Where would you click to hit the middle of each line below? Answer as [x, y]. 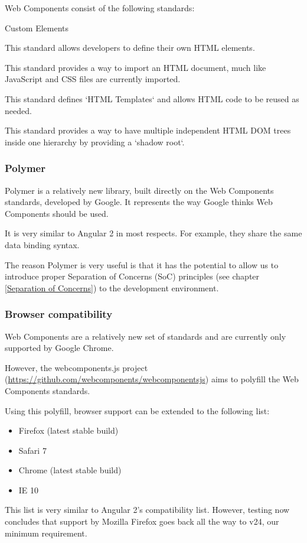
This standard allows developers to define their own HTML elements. [130, 48]
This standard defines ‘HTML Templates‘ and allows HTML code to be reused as [152, 98]
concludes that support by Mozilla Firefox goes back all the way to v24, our [142, 521]
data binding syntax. [42, 244]
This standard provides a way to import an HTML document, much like [135, 67]
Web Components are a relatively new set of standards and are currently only [146, 336]
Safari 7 [32, 450]
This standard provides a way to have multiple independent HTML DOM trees [148, 130]
